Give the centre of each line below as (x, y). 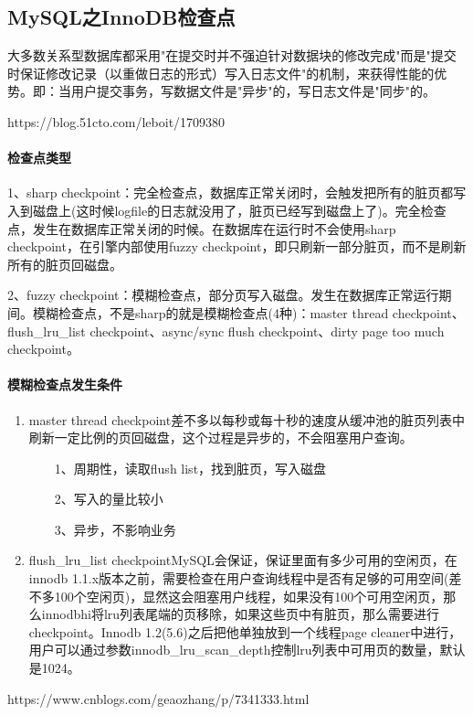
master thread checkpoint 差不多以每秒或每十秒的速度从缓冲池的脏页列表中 (247, 419)
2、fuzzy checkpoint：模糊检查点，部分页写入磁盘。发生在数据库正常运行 (223, 295)
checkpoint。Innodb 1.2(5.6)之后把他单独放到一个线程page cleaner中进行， (245, 631)
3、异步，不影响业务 (115, 529)
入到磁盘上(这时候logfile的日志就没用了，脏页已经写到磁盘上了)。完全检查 (227, 210)
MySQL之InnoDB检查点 (121, 17)
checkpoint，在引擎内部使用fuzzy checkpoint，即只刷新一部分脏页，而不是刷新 (237, 246)
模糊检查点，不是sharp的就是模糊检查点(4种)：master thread (210, 312)
